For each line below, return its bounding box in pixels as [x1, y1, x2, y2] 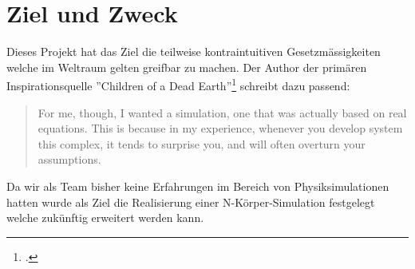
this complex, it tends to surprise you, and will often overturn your [38, 135, 366, 152]
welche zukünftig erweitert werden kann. [6, 209, 204, 226]
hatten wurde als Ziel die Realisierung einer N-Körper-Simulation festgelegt [6, 193, 375, 210]
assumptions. [38, 151, 101, 168]
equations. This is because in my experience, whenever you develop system [38, 120, 403, 136]
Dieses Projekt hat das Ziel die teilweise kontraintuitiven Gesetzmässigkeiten [6, 43, 381, 60]
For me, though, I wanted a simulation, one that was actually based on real [38, 104, 407, 121]
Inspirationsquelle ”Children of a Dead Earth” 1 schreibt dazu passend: [6, 75, 350, 93]
